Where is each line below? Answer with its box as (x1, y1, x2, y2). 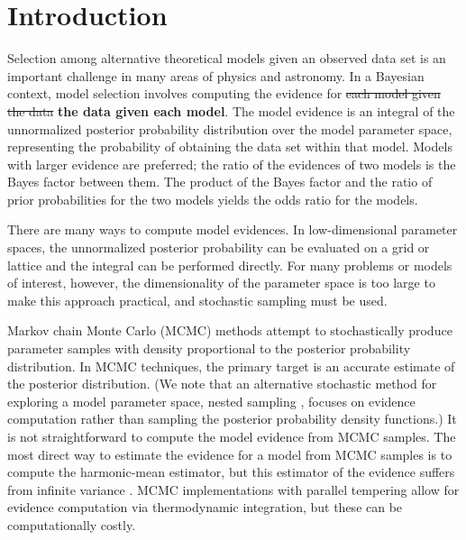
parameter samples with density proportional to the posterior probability (7, 339, 411, 358)
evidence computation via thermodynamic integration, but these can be (7, 498, 403, 517)
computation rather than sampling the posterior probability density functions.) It (7, 409, 457, 428)
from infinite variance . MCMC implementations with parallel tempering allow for (7, 480, 460, 499)
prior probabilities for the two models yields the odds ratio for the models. (7, 189, 418, 208)
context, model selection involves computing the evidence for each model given (7, 84, 441, 103)
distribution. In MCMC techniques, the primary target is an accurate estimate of (7, 356, 455, 375)
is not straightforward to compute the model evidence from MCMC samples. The (7, 427, 456, 445)
